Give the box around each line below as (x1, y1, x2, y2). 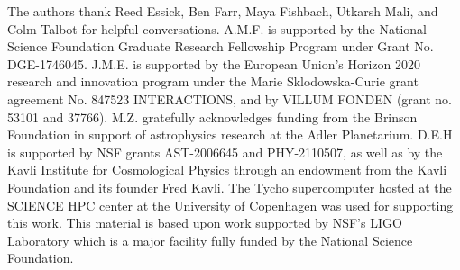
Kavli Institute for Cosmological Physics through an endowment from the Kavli (7, 160, 447, 179)
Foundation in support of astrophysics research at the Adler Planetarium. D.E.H (7, 125, 453, 144)
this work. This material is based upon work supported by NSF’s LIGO (7, 213, 402, 232)
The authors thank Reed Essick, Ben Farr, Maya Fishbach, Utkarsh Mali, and (7, 2, 438, 20)
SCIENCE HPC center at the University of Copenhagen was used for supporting (7, 195, 454, 214)
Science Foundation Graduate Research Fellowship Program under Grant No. (7, 37, 434, 56)
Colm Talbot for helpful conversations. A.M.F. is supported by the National (7, 19, 428, 38)
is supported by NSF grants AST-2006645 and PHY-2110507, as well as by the (7, 142, 443, 161)
